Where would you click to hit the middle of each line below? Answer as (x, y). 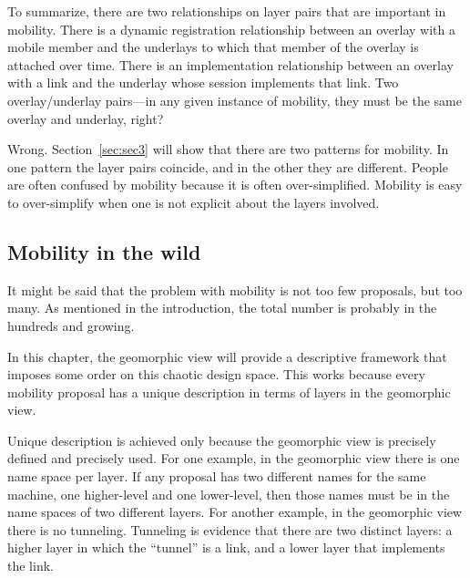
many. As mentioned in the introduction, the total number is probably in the (222, 308)
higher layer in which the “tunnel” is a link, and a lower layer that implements (226, 547)
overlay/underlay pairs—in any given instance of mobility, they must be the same (235, 100)
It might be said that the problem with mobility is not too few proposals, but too (235, 289)
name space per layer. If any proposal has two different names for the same (217, 476)
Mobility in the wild (104, 251)
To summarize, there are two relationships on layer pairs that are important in (227, 11)
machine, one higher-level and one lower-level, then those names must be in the (229, 494)
